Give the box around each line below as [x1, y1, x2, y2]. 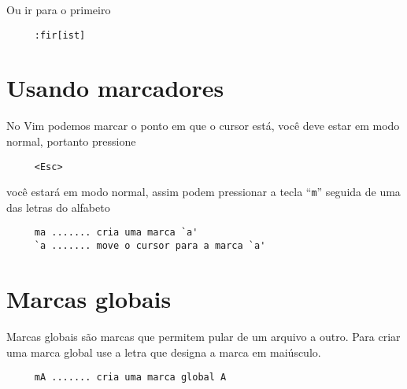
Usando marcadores [6, 72, 224, 104]
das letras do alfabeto [6, 198, 110, 215]
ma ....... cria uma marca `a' [34, 227, 198, 239]
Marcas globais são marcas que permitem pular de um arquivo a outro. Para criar [6, 328, 401, 344]
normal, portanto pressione [6, 132, 136, 149]
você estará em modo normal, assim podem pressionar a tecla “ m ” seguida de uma [6, 183, 401, 200]
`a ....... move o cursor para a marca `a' [34, 240, 266, 252]
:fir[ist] [34, 29, 86, 41]
